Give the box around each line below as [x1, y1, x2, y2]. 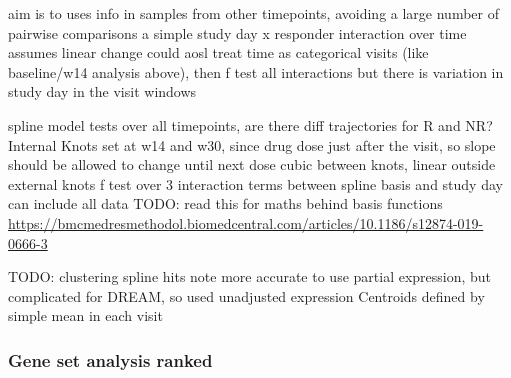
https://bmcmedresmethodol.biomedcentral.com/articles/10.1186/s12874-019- [8, 212, 484, 233]
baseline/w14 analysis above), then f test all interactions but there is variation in [8, 61, 504, 82]
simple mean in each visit [8, 305, 163, 326]
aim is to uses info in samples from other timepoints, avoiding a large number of [8, 3, 499, 23]
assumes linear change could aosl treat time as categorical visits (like [8, 42, 429, 63]
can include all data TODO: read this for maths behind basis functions [8, 193, 443, 214]
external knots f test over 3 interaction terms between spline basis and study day [8, 173, 503, 194]
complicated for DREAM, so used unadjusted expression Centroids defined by [8, 285, 485, 306]
